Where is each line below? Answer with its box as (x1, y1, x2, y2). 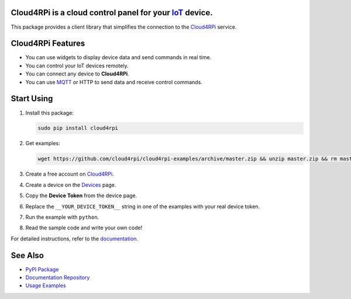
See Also (11, 250, 44, 260)
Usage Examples (25, 282, 67, 289)
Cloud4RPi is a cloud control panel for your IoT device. (11, 8, 213, 18)
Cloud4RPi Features (11, 39, 85, 49)
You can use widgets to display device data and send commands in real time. (25, 54, 212, 61)
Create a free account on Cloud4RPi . (25, 170, 114, 178)
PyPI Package (25, 266, 59, 273)
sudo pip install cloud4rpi (37, 125, 118, 132)
